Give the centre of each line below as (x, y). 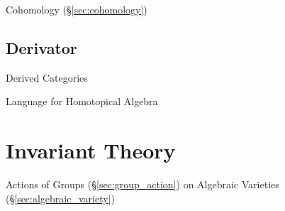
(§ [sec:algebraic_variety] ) (60, 198)
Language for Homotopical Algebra (82, 101)
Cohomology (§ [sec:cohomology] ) (77, 9)
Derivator (41, 47)
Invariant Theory (91, 150)
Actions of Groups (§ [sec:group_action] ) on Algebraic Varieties (142, 184)
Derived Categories (47, 77)
